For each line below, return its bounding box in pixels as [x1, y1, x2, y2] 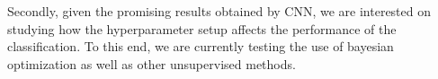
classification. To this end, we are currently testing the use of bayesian [7, 37, 394, 56]
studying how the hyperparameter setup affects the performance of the [7, 19, 397, 38]
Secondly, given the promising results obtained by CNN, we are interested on [7, 2, 432, 20]
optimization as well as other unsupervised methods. [7, 54, 296, 73]
